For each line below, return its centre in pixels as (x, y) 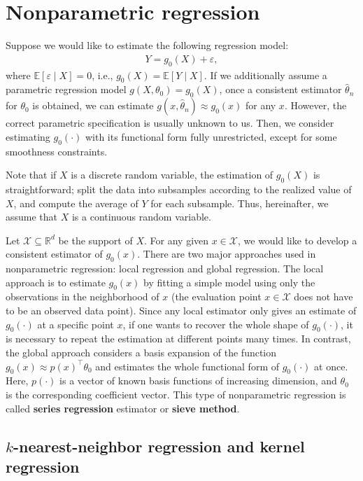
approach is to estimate (56, 282)
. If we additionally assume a (265, 75)
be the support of (95, 240)
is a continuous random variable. (141, 217)
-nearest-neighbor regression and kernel (159, 446)
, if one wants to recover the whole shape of (216, 324)
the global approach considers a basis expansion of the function (141, 353)
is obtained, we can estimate (93, 105)
